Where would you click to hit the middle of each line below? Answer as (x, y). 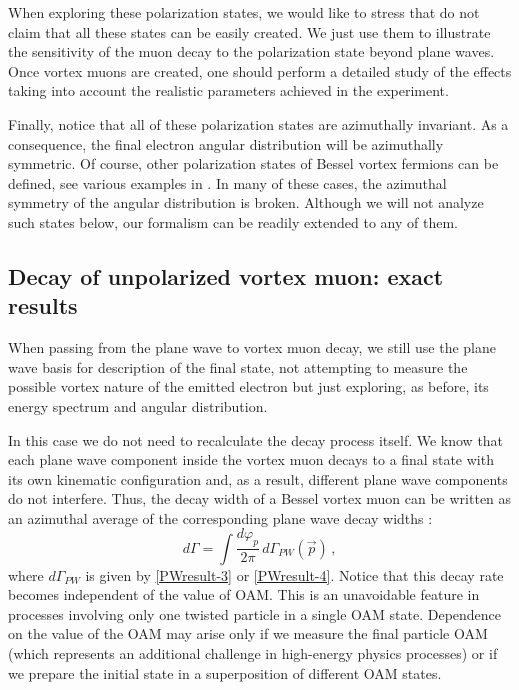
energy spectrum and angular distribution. (138, 405)
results (43, 305)
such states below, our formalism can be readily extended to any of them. (233, 221)
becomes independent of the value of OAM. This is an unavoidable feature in (244, 594)
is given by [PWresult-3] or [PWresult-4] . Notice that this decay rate (294, 574)
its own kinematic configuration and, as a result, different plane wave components (258, 478)
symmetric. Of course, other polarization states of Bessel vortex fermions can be (253, 163)
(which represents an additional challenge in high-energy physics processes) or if (253, 653)
